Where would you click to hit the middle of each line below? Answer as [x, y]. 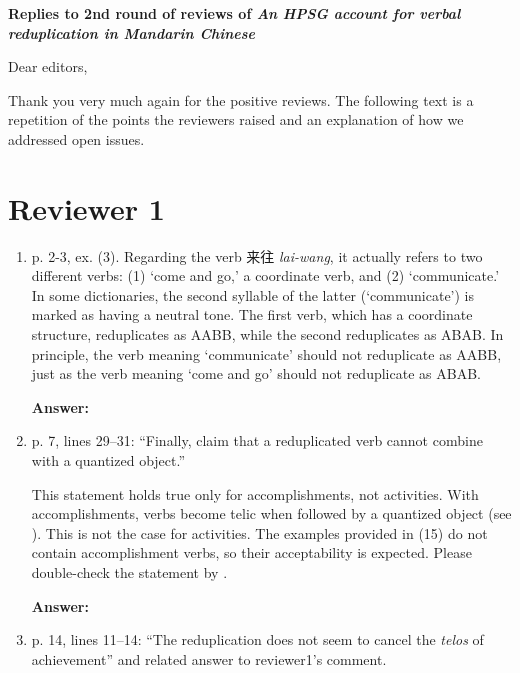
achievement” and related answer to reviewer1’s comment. [209, 658]
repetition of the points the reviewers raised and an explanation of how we [236, 119]
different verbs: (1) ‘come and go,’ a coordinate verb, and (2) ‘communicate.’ [265, 275]
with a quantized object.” [108, 460]
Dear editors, [48, 66]
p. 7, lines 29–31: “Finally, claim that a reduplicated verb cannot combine [257, 440]
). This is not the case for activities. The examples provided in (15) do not [259, 532]
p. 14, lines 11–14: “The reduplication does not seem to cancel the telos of [257, 639]
